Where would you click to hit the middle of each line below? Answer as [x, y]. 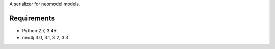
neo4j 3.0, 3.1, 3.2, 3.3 [45, 38]
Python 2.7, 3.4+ [39, 30]
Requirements [32, 18]
